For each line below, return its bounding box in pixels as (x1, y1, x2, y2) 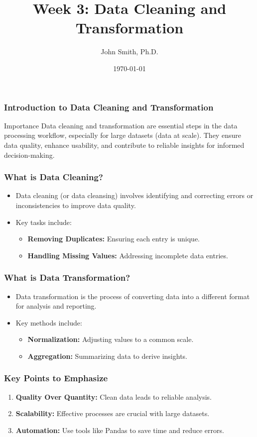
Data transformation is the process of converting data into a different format (15, 291, 250, 301)
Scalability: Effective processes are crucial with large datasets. (15, 408, 210, 419)
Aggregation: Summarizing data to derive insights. (27, 350, 188, 361)
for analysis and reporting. (15, 301, 97, 311)
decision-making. (4, 149, 55, 160)
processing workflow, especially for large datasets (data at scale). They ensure (4, 130, 241, 140)
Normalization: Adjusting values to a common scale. (27, 334, 194, 344)
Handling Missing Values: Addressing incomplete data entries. (27, 250, 228, 260)
